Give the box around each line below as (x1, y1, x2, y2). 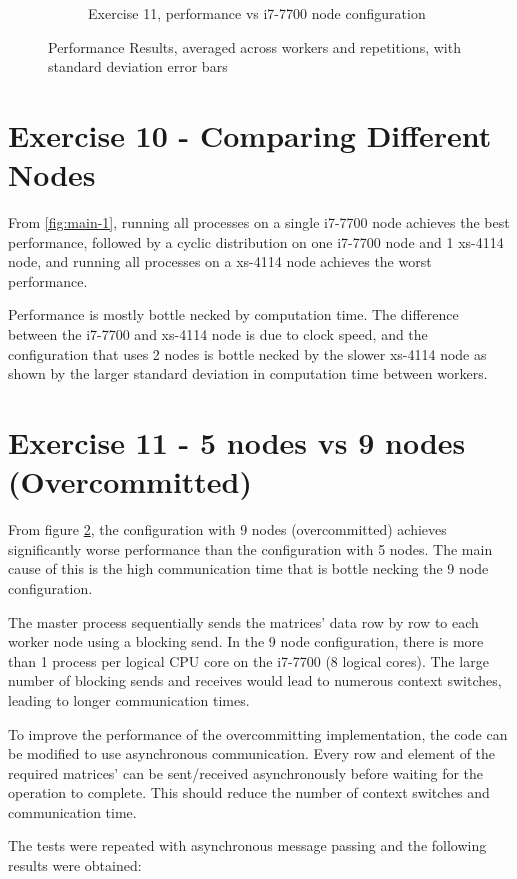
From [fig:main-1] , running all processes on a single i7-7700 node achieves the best (8, 212, 510, 233)
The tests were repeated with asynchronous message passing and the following (8, 835, 487, 856)
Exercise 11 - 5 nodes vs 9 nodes (8, 422, 466, 463)
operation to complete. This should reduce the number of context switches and (8, 782, 490, 803)
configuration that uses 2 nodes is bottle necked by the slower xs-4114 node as (8, 343, 487, 364)
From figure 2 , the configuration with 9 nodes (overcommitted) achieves (8, 519, 447, 540)
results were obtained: (8, 855, 142, 876)
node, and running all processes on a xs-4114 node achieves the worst (8, 251, 432, 272)
